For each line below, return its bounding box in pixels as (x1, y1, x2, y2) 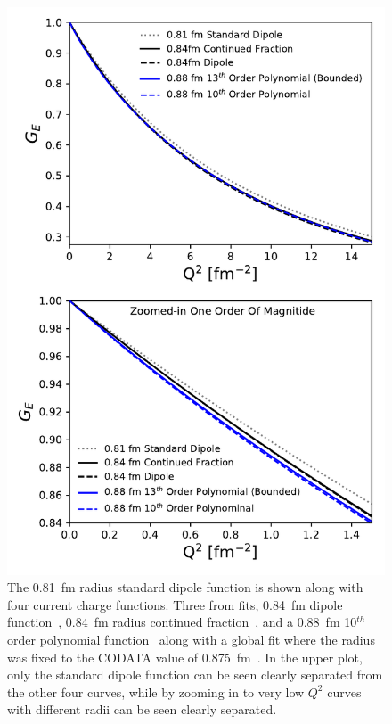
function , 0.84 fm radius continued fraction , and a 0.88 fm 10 (7, 613, 357, 631)
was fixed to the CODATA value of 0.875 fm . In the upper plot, (7, 647, 363, 666)
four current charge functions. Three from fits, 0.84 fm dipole (7, 595, 343, 613)
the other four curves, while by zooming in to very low (7, 682, 305, 701)
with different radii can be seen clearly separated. (7, 700, 277, 719)
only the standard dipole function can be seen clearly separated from (7, 665, 383, 684)
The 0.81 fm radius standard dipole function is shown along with (7, 578, 363, 596)
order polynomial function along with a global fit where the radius (7, 629, 375, 648)
